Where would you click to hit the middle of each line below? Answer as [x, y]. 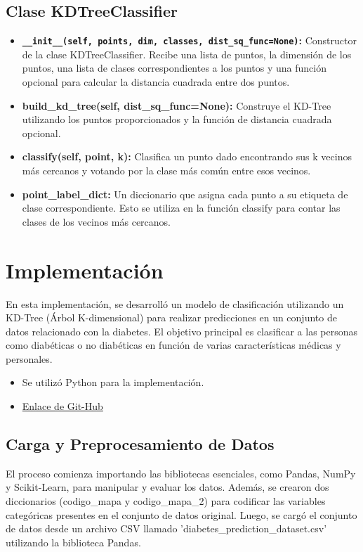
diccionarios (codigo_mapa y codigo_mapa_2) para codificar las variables [166, 501]
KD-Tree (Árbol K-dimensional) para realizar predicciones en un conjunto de [171, 317]
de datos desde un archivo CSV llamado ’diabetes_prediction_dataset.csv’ [166, 528]
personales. [29, 358]
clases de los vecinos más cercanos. [96, 221]
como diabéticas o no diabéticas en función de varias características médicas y [173, 345]
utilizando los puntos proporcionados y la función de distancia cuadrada [177, 119]
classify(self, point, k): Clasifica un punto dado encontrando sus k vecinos [187, 156]
